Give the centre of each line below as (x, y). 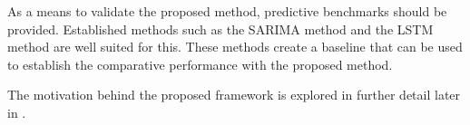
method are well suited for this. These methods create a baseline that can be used (235, 47)
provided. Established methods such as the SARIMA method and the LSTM (220, 29)
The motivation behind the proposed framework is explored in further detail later (234, 95)
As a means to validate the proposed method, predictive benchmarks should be (227, 11)
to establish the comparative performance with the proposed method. (200, 64)
